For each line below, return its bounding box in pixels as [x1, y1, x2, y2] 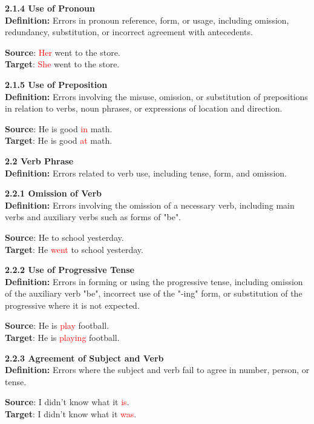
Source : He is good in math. [5, 122, 113, 135]
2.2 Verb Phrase [5, 154, 74, 167]
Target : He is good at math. [5, 134, 113, 147]
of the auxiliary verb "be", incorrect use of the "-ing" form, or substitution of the [5, 287, 303, 300]
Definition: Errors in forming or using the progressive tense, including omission [5, 275, 303, 288]
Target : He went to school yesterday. [5, 243, 143, 255]
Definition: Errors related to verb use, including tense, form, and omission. [5, 166, 287, 179]
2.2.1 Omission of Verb [5, 187, 102, 200]
